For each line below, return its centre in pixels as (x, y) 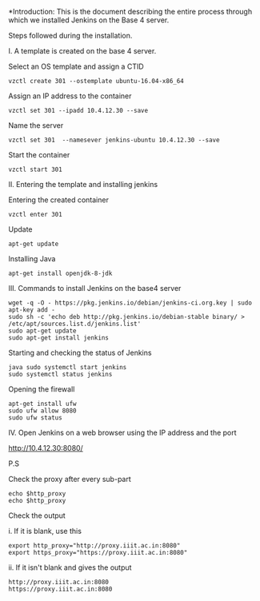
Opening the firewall (42, 389)
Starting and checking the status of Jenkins (80, 352)
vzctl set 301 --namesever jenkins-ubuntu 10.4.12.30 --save (114, 140)
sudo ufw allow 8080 (43, 411)
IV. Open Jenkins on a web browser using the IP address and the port (123, 432)
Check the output (37, 515)
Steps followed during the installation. (70, 36)
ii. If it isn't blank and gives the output (70, 567)
